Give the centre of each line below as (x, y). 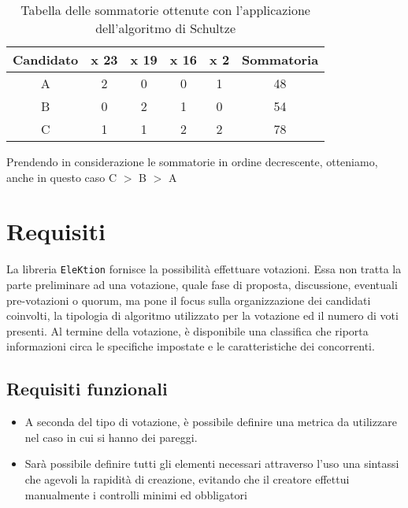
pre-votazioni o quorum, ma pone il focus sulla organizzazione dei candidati (189, 300)
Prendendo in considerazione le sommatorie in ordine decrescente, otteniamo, (192, 161)
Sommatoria (280, 59)
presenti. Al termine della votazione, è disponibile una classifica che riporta (187, 330)
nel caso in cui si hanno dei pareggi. (111, 437)
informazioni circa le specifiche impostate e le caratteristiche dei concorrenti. (191, 346)
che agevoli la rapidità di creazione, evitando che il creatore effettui (187, 478)
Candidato (46, 59)
